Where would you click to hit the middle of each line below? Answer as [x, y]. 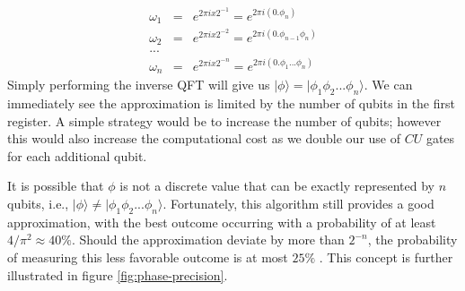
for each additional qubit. [77, 155]
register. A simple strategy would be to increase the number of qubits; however [224, 120]
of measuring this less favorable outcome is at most [148, 257]
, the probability [412, 240]
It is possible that [56, 186]
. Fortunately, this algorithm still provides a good [298, 204]
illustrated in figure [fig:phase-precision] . [118, 274]
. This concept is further [386, 257]
